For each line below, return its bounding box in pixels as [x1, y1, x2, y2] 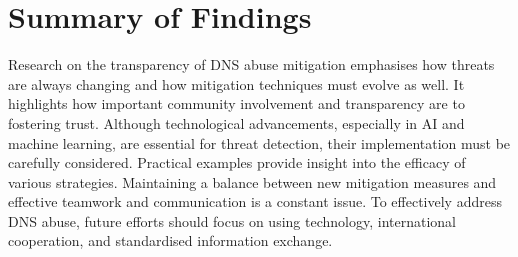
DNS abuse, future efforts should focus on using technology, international [8, 210, 456, 231]
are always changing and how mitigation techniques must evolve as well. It [8, 73, 465, 94]
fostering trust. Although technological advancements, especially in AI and [8, 112, 465, 133]
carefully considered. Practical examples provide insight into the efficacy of [8, 152, 466, 173]
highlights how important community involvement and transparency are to [8, 93, 465, 114]
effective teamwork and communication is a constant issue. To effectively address [8, 191, 502, 212]
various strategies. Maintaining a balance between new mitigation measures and [8, 171, 497, 192]
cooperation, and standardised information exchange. [8, 230, 333, 251]
